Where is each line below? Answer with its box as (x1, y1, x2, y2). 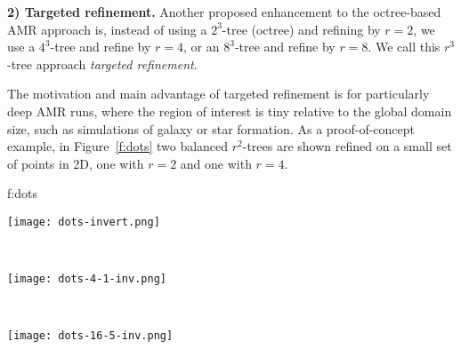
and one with (180, 154, 252, 172)
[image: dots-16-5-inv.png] (7, 329, 174, 343)
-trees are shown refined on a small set (242, 137, 452, 155)
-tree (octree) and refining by (222, 20, 381, 38)
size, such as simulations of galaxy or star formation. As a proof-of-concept (7, 119, 416, 138)
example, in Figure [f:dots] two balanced (7, 137, 229, 155)
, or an (183, 37, 220, 56)
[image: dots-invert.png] (7, 215, 160, 228)
